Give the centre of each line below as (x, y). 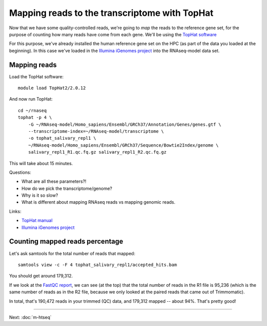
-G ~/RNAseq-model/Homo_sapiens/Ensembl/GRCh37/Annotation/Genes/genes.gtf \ (125, 124)
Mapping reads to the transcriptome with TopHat (111, 13)
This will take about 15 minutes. (41, 163)
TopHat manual (37, 220)
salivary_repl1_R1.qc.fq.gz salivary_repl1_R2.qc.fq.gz (97, 152)
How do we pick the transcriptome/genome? (67, 188)
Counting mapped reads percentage (66, 242)
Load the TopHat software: (36, 76)
